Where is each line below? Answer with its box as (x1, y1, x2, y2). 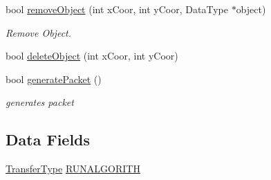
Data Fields (6, 129, 91, 150)
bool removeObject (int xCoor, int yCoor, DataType (6, 2, 228, 16)
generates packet (6, 95, 74, 109)
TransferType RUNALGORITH (6, 161, 140, 176)
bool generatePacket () (6, 71, 102, 86)
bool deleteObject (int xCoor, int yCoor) (6, 48, 178, 63)
